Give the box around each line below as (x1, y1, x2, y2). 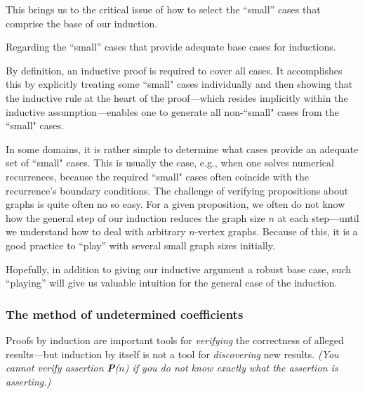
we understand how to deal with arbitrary (6, 224, 186, 239)
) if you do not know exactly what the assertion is (124, 360, 338, 375)
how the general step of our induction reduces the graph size (6, 210, 265, 225)
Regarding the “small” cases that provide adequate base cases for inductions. (6, 39, 336, 54)
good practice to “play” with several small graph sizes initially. (6, 237, 275, 252)
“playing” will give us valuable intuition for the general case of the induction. (6, 275, 338, 290)
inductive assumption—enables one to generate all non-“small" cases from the (6, 104, 339, 119)
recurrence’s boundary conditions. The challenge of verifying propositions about (6, 183, 349, 197)
